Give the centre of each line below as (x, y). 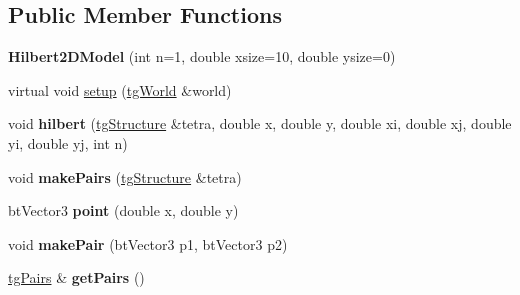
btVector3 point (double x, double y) (123, 210)
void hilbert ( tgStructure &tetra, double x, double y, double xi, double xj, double (260, 123)
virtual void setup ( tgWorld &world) (120, 89)
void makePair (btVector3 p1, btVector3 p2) (148, 243)
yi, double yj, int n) (68, 142)
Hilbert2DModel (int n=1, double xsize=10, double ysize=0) (202, 56)
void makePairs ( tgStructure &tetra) (125, 176)
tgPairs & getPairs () (76, 277)
